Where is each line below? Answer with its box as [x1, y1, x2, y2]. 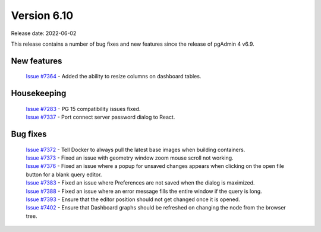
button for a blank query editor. [26, 171, 102, 178]
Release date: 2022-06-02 [11, 30, 77, 37]
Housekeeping [11, 88, 67, 98]
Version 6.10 [11, 9, 74, 22]
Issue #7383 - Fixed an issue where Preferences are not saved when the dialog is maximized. [26, 179, 255, 186]
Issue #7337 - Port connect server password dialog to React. [26, 113, 175, 121]
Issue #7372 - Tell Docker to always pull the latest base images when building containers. [26, 146, 246, 153]
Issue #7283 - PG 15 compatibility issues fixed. [26, 105, 141, 112]
